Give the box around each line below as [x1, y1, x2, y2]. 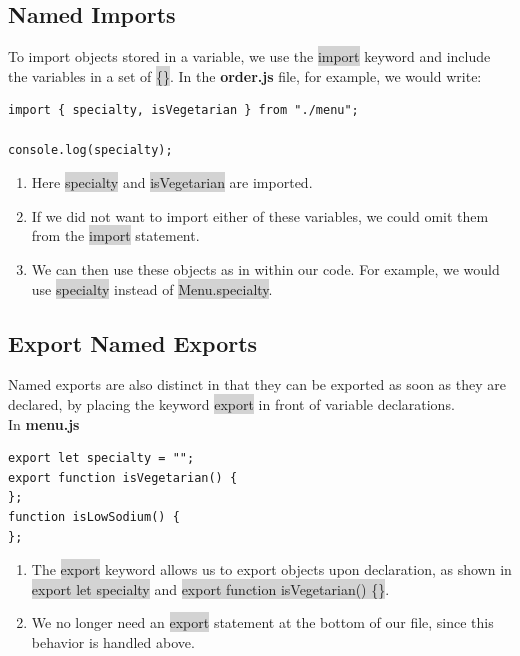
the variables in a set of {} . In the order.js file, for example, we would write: [8, 65, 482, 86]
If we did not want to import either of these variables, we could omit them [31, 205, 489, 226]
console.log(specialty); [8, 142, 173, 157]
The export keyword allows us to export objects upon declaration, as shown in [31, 559, 512, 580]
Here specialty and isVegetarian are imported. [31, 172, 313, 193]
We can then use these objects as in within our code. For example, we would [31, 258, 500, 279]
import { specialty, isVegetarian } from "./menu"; [8, 103, 359, 118]
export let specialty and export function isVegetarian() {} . [31, 578, 390, 599]
